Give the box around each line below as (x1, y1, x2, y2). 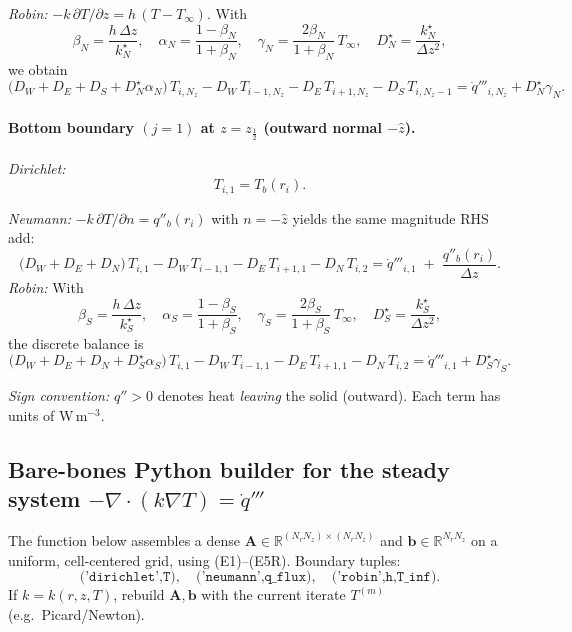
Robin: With (8, 277, 84, 298)
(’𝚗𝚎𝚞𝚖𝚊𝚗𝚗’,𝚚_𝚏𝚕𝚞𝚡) (196, 570, 312, 585)
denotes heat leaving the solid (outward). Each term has (157, 385, 501, 406)
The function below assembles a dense (8, 529, 241, 550)
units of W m (8, 404, 88, 425)
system (8, 483, 81, 514)
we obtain (8, 59, 68, 80)
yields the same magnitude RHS (292, 207, 489, 228)
